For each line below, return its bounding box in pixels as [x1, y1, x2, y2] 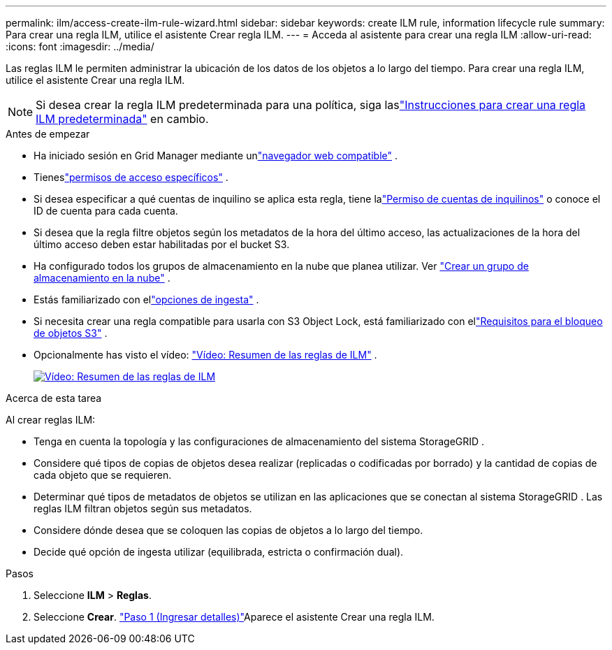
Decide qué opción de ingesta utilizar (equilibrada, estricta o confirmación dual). [34, 546, 404, 558]
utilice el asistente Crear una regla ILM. [6, 74, 185, 86]
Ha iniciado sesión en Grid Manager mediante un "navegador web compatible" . [34, 150, 398, 161]
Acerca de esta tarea [6, 392, 102, 404]
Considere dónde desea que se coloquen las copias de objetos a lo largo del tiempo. [34, 524, 423, 536]
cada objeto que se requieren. [34, 469, 172, 481]
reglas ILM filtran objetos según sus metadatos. [34, 503, 252, 514]
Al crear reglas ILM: [6, 414, 96, 426]
